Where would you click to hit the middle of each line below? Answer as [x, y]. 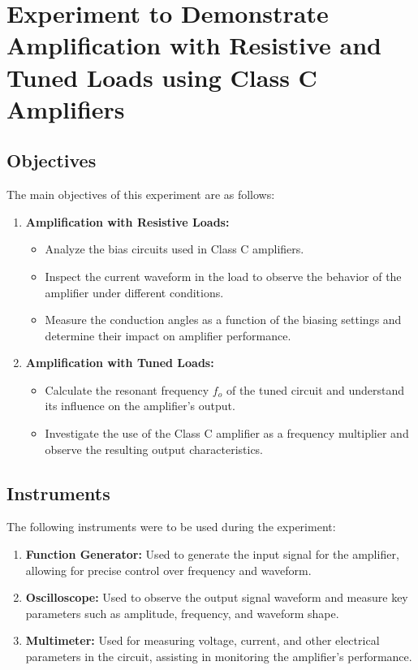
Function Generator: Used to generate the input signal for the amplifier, [212, 554]
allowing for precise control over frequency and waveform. [168, 570]
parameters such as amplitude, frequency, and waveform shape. [182, 613]
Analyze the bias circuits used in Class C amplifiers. [175, 249]
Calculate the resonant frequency [127, 389]
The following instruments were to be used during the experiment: [171, 527]
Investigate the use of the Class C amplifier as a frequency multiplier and [227, 433]
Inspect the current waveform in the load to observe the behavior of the [223, 276]
